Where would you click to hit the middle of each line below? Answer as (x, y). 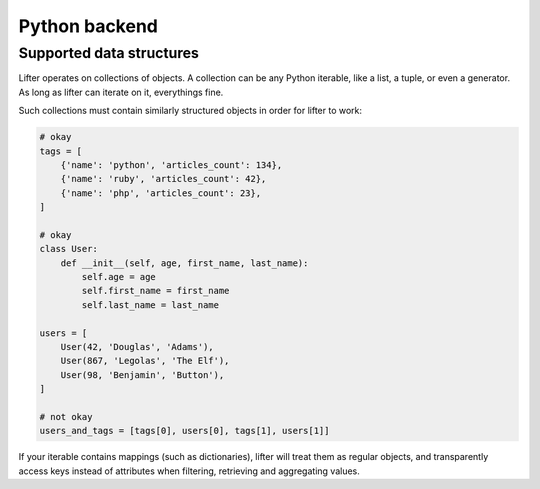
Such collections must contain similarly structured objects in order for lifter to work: (190, 111)
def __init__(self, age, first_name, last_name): (184, 263)
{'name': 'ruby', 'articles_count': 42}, (163, 179)
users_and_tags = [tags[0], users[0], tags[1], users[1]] (184, 431)
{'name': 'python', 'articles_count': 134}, (171, 164)
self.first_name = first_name (155, 291)
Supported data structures (109, 53)
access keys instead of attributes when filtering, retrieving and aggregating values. (189, 471)
